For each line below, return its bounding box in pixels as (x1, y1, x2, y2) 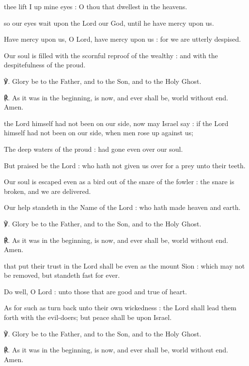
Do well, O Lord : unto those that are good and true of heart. (4, 286, 187, 296)
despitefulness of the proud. (4, 60, 86, 70)
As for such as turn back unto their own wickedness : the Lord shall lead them (4, 302, 236, 313)
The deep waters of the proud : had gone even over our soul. (4, 143, 183, 154)
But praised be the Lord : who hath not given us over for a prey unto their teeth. (4, 160, 246, 170)
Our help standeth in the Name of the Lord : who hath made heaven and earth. (4, 202, 241, 212)
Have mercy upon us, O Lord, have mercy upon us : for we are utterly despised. (4, 34, 241, 44)
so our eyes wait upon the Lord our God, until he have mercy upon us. (4, 17, 214, 28)
